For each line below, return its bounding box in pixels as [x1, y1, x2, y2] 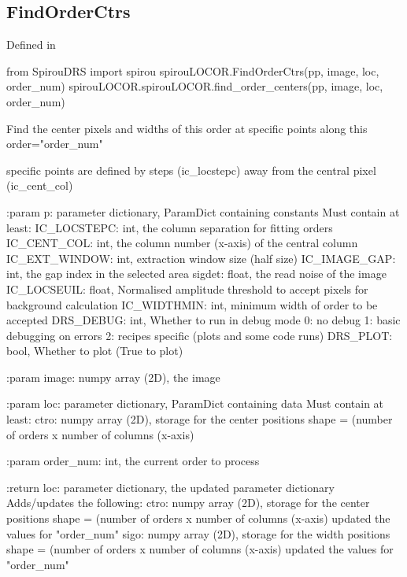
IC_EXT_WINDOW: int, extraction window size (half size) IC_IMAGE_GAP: [6, 250, 396, 266]
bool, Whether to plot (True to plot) [6, 342, 183, 359]
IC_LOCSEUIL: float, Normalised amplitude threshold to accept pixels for [6, 280, 368, 297]
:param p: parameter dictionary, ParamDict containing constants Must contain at [6, 203, 400, 220]
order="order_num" [6, 135, 103, 152]
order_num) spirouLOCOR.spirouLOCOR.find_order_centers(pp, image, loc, [6, 78, 383, 94]
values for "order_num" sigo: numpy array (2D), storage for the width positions [6, 525, 390, 542]
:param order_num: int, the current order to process [6, 453, 260, 469]
